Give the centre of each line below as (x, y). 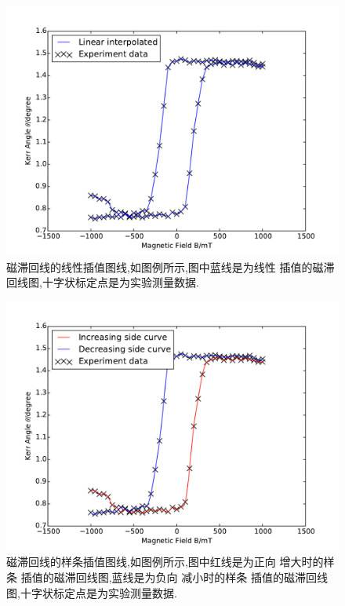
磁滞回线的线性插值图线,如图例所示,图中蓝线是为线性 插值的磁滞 (171, 266)
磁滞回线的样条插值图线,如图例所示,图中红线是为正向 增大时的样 (171, 562)
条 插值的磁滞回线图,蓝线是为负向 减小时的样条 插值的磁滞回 (162, 577)
